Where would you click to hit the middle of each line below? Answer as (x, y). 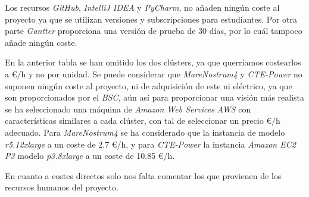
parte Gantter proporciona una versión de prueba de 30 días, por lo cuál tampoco (154, 31)
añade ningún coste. (41, 42)
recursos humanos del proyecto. (62, 187)
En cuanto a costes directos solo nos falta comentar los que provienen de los (143, 175)
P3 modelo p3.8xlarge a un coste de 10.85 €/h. (90, 156)
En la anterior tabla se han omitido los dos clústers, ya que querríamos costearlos (153, 62)
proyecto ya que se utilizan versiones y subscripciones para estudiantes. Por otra (151, 19)
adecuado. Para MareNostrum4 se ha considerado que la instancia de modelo (145, 132)
